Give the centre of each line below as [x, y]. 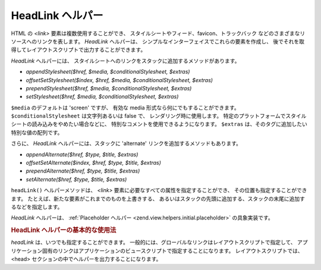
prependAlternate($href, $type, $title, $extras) [83, 171]
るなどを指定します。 [37, 207]
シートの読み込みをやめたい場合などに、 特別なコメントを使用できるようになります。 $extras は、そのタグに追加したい [159, 124]
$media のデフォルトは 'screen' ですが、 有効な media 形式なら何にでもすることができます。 [125, 108]
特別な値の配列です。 [37, 132]
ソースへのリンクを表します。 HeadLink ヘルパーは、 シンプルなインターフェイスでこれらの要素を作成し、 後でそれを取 [158, 41]
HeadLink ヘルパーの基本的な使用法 [64, 230]
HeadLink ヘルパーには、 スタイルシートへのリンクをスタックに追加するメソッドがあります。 [125, 61]
